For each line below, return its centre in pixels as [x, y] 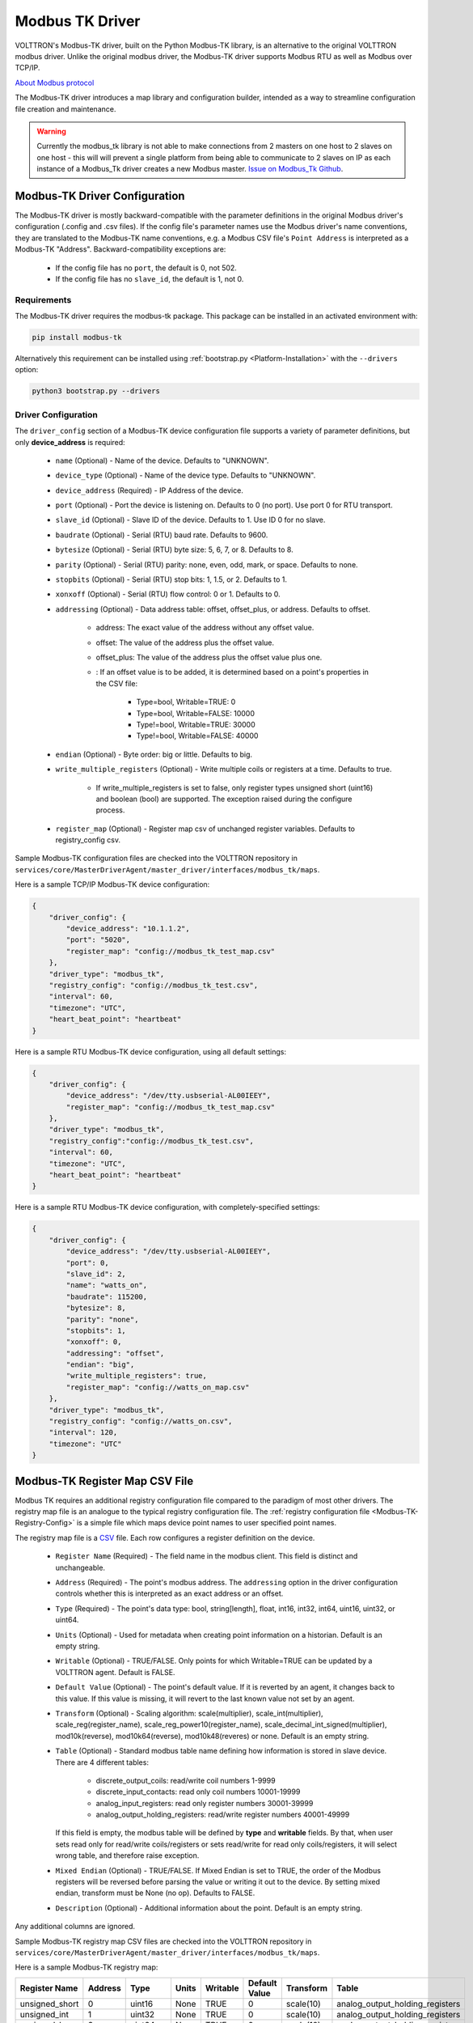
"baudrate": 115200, [107, 1296]
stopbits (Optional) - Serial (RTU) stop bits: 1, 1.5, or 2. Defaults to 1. [171, 579]
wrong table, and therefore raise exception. [127, 1855]
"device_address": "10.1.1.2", [128, 929]
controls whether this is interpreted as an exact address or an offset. [169, 1593]
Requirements [43, 299]
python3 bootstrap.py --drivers [96, 391]
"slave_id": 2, [96, 1274]
